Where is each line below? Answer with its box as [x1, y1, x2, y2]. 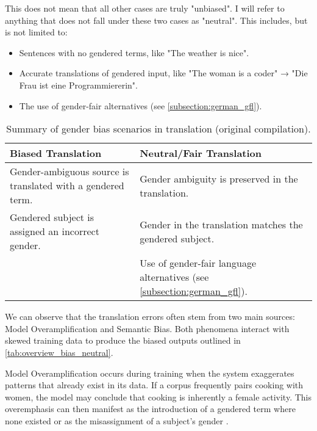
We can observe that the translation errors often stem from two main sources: [5, 310, 295, 323]
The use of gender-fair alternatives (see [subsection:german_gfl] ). [19, 99, 262, 112]
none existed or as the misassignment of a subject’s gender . [5, 414, 229, 427]
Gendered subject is [10, 210, 94, 225]
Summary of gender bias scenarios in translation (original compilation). [6, 121, 311, 136]
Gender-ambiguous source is [10, 164, 129, 179]
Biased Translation [10, 146, 102, 161]
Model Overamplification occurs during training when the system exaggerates [5, 366, 294, 379]
